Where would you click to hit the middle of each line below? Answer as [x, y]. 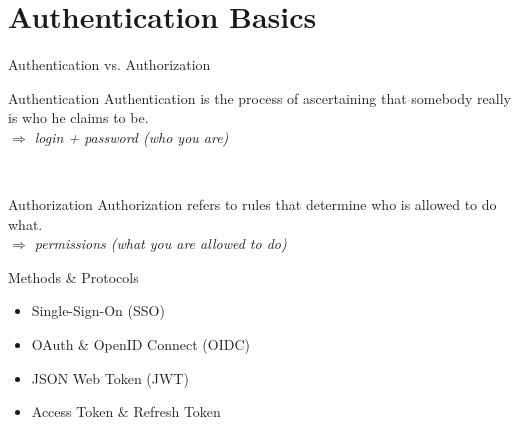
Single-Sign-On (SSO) [98, 310]
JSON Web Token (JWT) [110, 377]
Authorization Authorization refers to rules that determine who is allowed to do [252, 204]
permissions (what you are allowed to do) [160, 243]
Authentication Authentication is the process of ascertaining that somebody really [259, 97]
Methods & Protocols [73, 276]
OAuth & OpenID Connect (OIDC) [140, 344]
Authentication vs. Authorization [109, 64]
